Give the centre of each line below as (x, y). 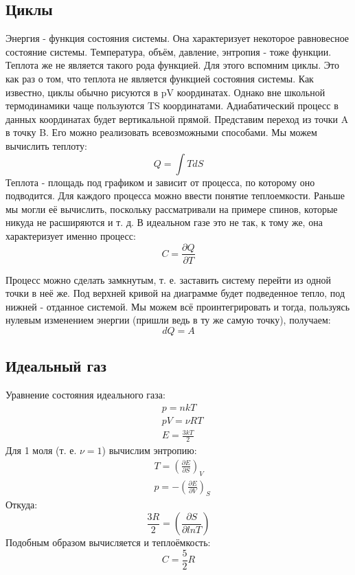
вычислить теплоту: (46, 145)
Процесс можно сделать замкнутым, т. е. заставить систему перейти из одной (168, 279)
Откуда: (22, 505)
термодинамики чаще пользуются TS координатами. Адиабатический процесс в (172, 105)
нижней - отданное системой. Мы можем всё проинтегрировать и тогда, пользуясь (178, 306)
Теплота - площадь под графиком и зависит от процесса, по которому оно (160, 182)
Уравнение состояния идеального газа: (85, 395)
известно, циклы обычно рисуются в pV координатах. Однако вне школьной (165, 92)
